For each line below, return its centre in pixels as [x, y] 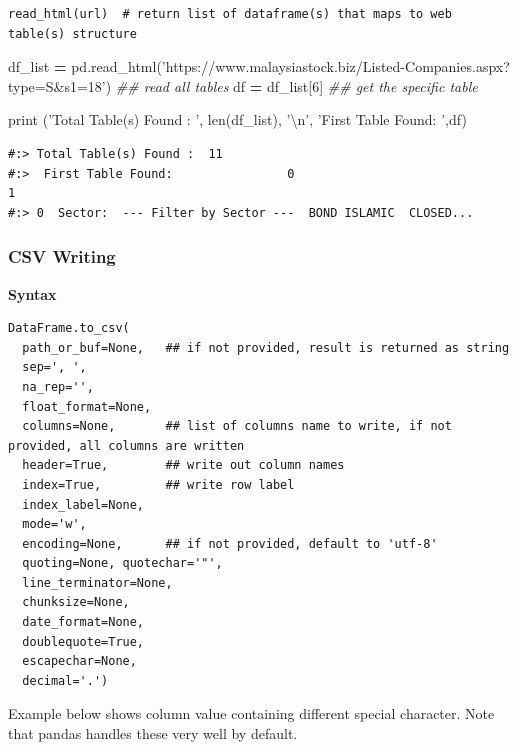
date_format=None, [83, 622]
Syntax [32, 293]
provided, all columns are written [126, 445]
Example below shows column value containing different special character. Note [251, 713]
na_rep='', [58, 386]
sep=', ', [54, 367]
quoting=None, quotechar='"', [122, 563]
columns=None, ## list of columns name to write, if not [237, 426]
